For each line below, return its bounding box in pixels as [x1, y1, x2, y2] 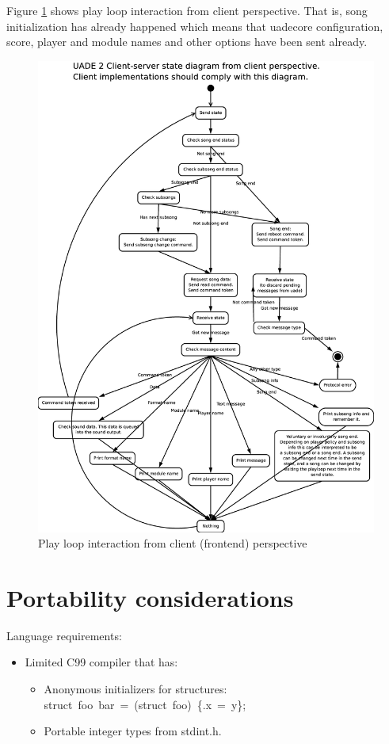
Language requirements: [6, 627, 122, 643]
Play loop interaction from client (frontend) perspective [38, 535, 307, 551]
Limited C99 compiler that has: [25, 654, 178, 670]
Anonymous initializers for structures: [44, 681, 227, 697]
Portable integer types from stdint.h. [44, 723, 222, 739]
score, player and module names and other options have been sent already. [6, 33, 368, 50]
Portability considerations [6, 581, 294, 613]
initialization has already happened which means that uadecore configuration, [6, 17, 383, 34]
